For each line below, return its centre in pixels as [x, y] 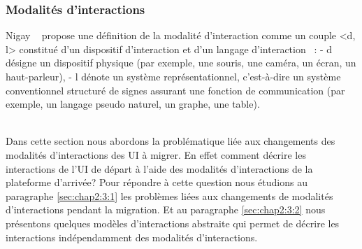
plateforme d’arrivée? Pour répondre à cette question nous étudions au [157, 182]
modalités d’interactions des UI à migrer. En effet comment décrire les [156, 154]
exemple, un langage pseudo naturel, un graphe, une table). [133, 104]
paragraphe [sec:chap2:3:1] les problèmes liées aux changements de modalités [169, 195]
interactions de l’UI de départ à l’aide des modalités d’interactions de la [159, 168]
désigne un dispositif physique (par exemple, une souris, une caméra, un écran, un [181, 63]
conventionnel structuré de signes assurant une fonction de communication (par [175, 90]
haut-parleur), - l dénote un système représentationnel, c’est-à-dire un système [173, 76]
